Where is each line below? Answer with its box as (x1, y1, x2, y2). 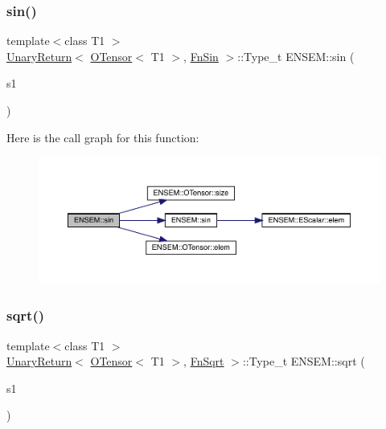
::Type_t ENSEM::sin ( (237, 47, 355, 64)
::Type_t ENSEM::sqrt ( (242, 353, 365, 370)
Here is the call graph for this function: (6, 129, 199, 145)
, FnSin (183, 47, 219, 64)
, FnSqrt (183, 353, 224, 370)
